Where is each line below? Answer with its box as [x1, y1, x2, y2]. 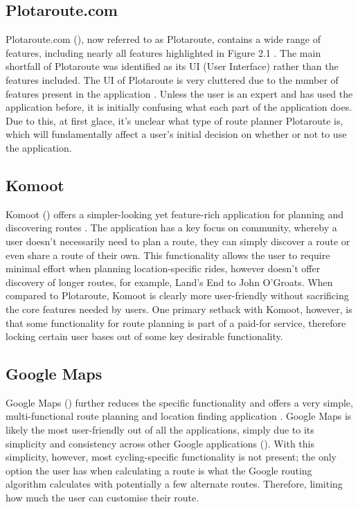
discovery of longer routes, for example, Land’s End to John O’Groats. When [6, 274, 333, 289]
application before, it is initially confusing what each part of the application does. [6, 100, 352, 114]
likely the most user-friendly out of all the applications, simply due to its [6, 423, 314, 437]
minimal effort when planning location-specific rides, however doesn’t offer [6, 261, 321, 276]
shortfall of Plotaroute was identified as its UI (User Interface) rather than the [6, 59, 339, 73]
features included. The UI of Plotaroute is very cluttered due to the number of [6, 72, 339, 87]
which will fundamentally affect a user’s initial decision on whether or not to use [6, 127, 347, 141]
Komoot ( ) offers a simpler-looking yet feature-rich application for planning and [6, 206, 344, 221]
